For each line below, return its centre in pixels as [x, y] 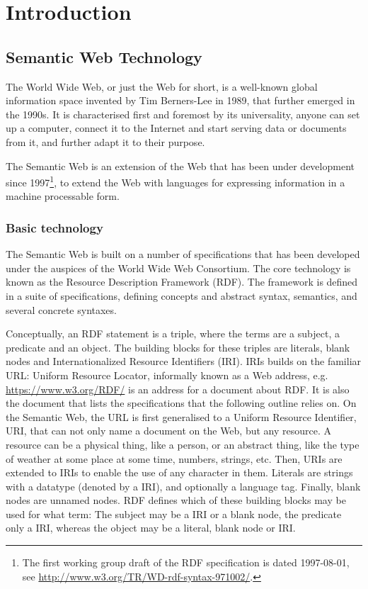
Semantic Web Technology [104, 56]
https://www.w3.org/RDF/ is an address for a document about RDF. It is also [178, 389]
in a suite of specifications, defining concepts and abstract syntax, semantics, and [182, 295]
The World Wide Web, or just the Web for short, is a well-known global [162, 86]
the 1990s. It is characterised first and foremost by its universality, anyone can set [183, 114]
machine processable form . [63, 196]
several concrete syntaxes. [61, 309]
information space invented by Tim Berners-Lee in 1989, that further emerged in [180, 100]
